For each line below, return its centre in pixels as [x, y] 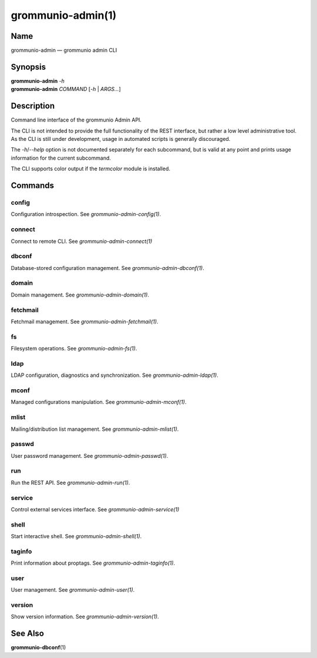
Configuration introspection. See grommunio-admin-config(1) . [86, 214]
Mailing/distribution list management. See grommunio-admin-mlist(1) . [95, 429]
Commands [33, 186]
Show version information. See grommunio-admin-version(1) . [85, 617]
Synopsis [28, 67]
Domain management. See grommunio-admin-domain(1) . [80, 295]
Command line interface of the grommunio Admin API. [76, 120]
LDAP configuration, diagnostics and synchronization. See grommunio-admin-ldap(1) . [114, 375]
